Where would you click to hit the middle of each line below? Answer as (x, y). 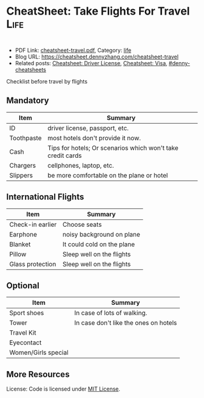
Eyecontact (25, 343)
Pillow (18, 254)
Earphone (23, 234)
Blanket (20, 244)
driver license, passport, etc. (88, 128)
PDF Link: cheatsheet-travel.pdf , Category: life (73, 50)
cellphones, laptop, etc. (81, 165)
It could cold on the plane (99, 244)
